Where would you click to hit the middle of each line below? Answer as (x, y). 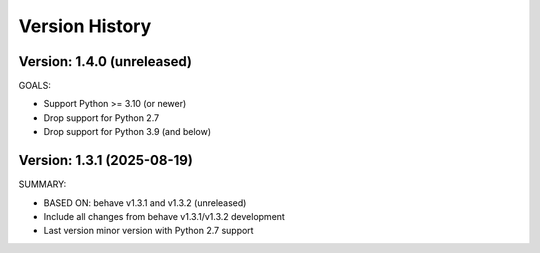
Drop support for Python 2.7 (101, 117)
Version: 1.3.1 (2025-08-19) (106, 160)
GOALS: (35, 86)
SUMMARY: (42, 184)
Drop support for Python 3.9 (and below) (127, 132)
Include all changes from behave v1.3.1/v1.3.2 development (164, 216)
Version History (85, 26)
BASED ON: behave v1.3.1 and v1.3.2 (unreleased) (145, 202)
